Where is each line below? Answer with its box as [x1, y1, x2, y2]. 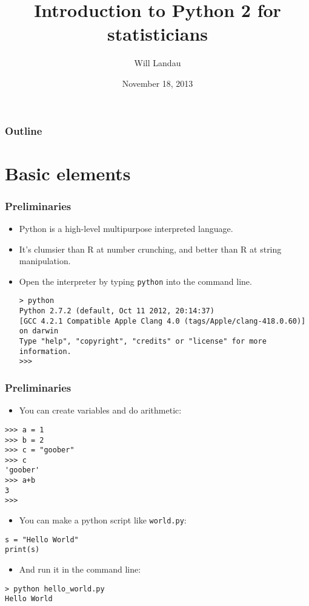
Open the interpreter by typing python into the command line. [19, 274, 252, 287]
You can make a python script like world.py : [19, 514, 187, 526]
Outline [5, 123, 42, 138]
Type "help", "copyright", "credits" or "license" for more [19, 337, 267, 346]
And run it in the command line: [19, 563, 141, 576]
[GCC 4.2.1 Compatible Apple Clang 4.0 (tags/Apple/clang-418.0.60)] [19, 316, 306, 325]
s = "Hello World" [5, 535, 79, 544]
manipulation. [19, 254, 71, 267]
